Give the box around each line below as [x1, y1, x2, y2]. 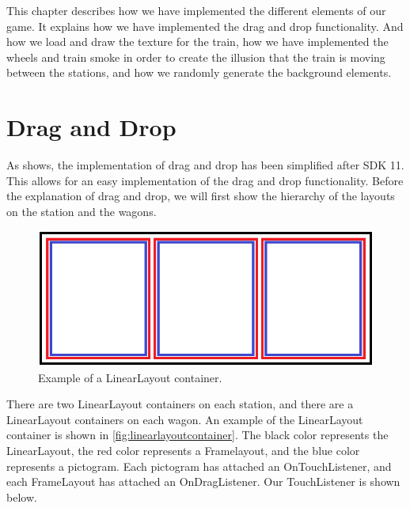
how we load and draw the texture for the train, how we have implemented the [6, 33, 389, 50]
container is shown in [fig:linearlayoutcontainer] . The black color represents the [6, 426, 389, 443]
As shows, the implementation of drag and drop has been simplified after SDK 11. [6, 157, 404, 173]
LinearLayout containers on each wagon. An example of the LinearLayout [6, 411, 363, 427]
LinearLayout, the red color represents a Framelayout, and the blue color [6, 442, 360, 458]
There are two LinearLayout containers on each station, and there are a [6, 396, 354, 412]
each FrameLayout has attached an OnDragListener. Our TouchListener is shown [6, 473, 401, 490]
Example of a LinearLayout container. [38, 369, 222, 385]
